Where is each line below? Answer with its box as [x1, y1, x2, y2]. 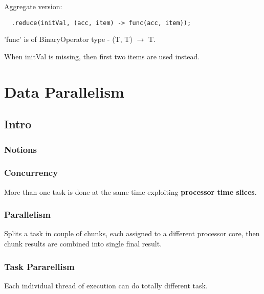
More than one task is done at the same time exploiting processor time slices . [4, 186, 257, 197]
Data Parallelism [4, 81, 124, 102]
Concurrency [4, 166, 58, 179]
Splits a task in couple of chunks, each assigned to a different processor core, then [4, 228, 260, 239]
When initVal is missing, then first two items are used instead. [4, 51, 200, 61]
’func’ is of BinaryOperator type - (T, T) [4, 34, 133, 44]
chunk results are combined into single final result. [4, 238, 162, 249]
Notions [4, 143, 37, 155]
